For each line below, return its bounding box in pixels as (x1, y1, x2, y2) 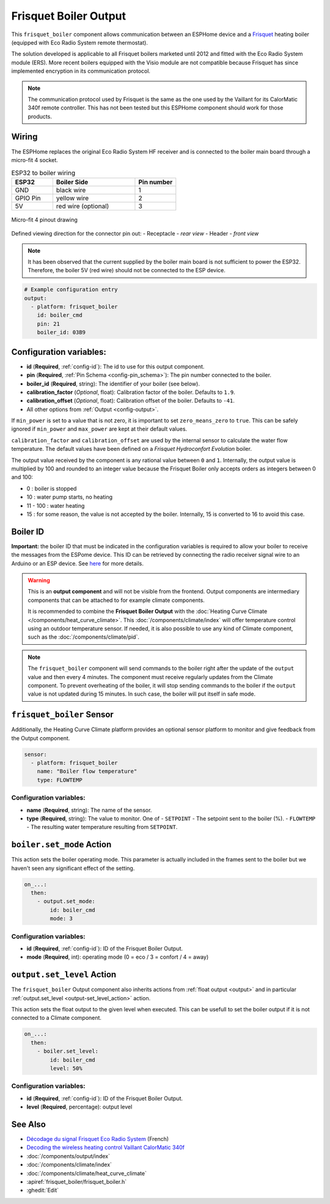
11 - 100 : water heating (26, 502, 85, 509)
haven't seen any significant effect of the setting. (11, 864, 135, 872)
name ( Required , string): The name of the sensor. (26, 806, 152, 814)
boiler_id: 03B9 (37, 329, 86, 336)
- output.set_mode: (37, 898, 96, 905)
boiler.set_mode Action (11, 839, 112, 850)
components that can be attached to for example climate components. (28, 596, 205, 604)
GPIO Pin (15, 193, 41, 202)
